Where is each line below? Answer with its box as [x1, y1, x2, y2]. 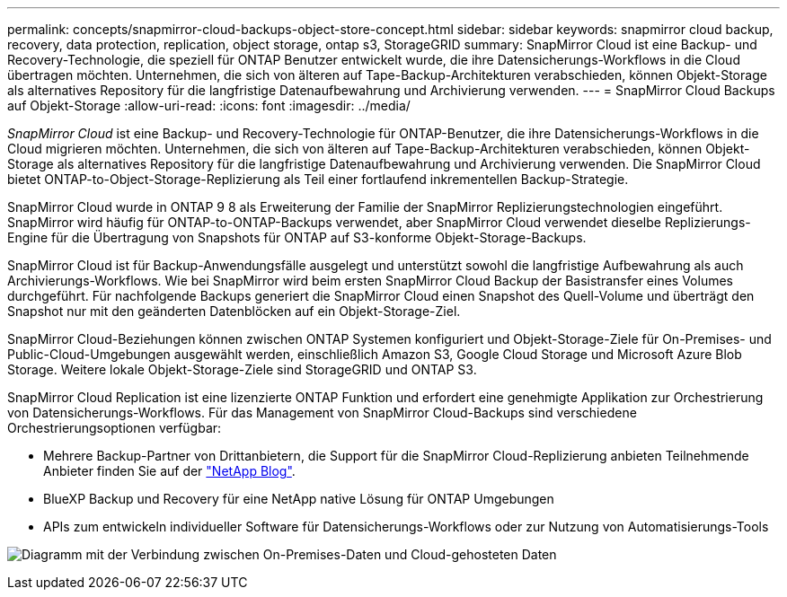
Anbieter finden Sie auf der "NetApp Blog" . [43, 463, 296, 478]
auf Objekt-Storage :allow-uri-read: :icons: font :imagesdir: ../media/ [7, 98, 411, 113]
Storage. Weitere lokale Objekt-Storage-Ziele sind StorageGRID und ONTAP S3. [7, 362, 477, 377]
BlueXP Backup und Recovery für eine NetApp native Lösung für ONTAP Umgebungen [43, 491, 554, 506]
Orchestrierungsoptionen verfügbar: [7, 420, 222, 435]
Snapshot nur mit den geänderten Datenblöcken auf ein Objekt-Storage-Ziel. [7, 303, 461, 319]
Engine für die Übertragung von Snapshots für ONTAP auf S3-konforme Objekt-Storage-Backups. [7, 230, 587, 245]
